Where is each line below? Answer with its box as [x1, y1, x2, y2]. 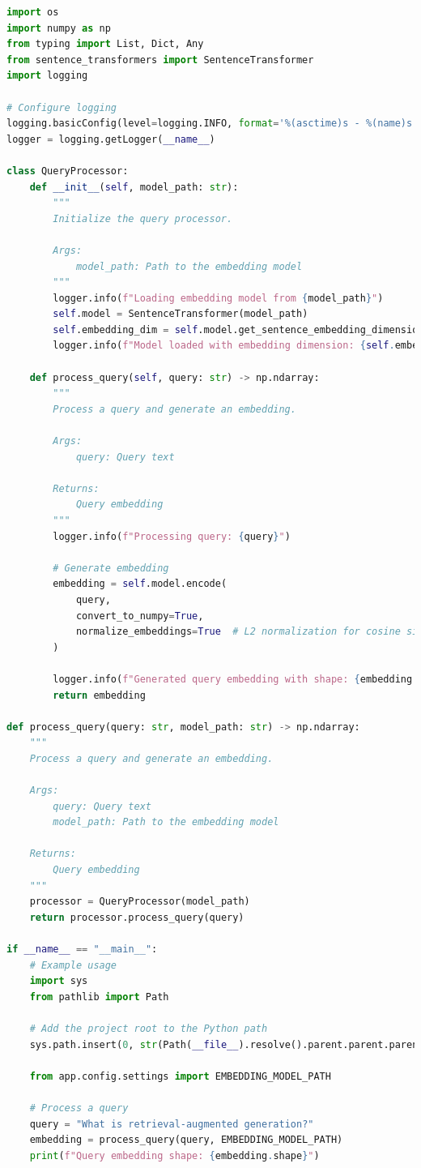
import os [6, 6, 59, 18]
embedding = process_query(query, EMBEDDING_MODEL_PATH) [29, 1134, 343, 1146]
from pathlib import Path [29, 990, 169, 1003]
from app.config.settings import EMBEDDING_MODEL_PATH [29, 1070, 331, 1082]
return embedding [53, 689, 146, 701]
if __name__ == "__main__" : [6, 943, 158, 956]
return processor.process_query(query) [29, 911, 245, 923]
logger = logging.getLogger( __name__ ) [6, 133, 215, 145]
